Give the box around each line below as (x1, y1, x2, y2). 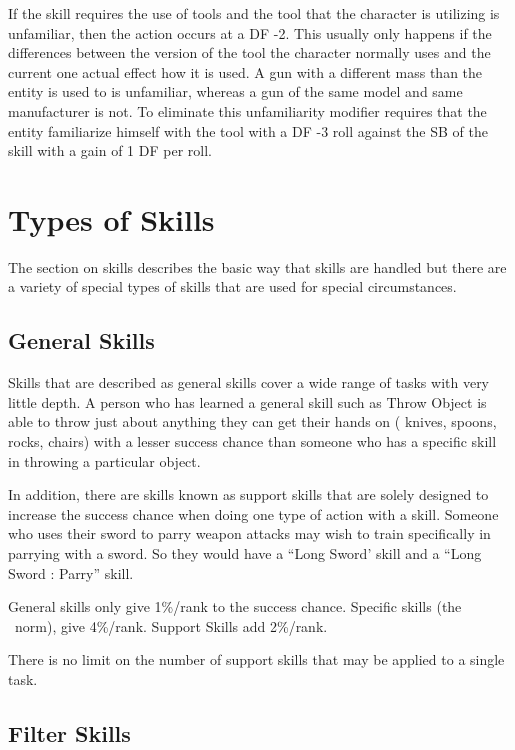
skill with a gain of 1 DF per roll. (8, 140, 212, 161)
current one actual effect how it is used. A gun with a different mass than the (8, 61, 483, 82)
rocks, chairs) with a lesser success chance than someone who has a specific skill (8, 431, 497, 452)
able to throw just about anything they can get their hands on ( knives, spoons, (8, 411, 497, 432)
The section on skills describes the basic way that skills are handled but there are (8, 256, 507, 277)
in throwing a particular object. (8, 450, 201, 471)
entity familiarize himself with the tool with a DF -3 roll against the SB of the (8, 120, 488, 141)
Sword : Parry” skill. (8, 562, 134, 583)
